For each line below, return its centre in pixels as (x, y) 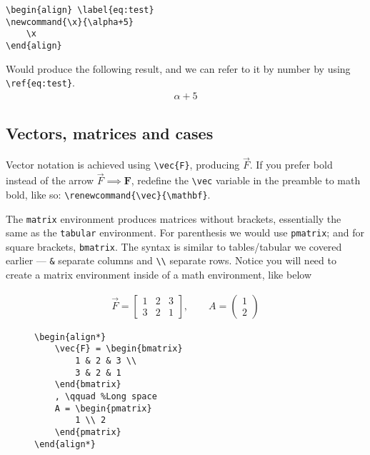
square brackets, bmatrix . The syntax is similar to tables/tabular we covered (174, 246)
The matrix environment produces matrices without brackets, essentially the (174, 218)
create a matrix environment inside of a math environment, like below (159, 275)
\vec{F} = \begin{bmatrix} (119, 349)
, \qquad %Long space (106, 397)
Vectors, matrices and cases (110, 133)
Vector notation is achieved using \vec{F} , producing (123, 165)
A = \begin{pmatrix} (103, 408)
